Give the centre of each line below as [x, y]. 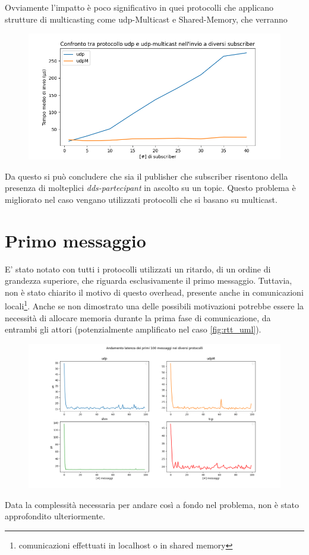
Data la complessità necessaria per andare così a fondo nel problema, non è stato [152, 504]
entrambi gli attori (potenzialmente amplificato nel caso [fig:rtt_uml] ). [133, 329]
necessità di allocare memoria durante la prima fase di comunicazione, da [138, 317]
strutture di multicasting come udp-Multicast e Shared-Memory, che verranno [146, 19]
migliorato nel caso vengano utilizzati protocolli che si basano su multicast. [141, 199]
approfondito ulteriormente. [55, 516]
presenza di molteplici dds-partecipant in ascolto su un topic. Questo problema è [150, 188]
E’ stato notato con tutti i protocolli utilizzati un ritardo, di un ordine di [138, 269]
